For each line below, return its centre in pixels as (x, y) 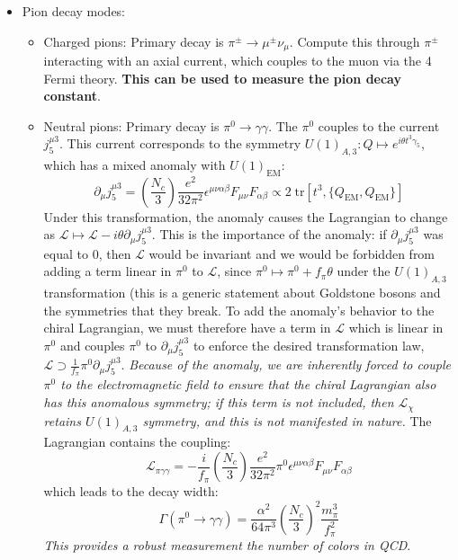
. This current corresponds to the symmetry (180, 143)
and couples (92, 345)
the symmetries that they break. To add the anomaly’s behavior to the (239, 310)
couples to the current (379, 125)
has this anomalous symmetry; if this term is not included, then (219, 402)
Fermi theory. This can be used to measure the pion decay (222, 78)
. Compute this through (355, 41)
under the (364, 271)
